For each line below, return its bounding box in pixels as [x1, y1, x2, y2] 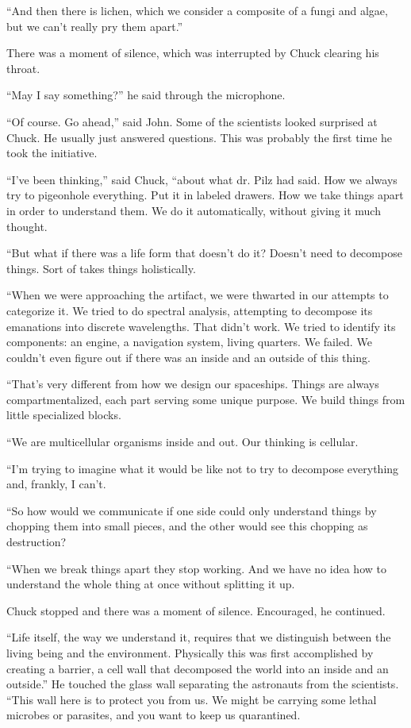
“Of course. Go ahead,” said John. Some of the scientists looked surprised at [6, 113, 378, 129]
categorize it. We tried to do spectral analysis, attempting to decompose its [6, 302, 373, 318]
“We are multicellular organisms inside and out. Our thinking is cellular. [6, 433, 359, 450]
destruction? [6, 533, 67, 550]
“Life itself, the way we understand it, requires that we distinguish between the [6, 629, 391, 645]
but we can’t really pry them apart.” [6, 17, 183, 34]
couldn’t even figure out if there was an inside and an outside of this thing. [6, 349, 371, 365]
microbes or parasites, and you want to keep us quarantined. [6, 707, 301, 723]
